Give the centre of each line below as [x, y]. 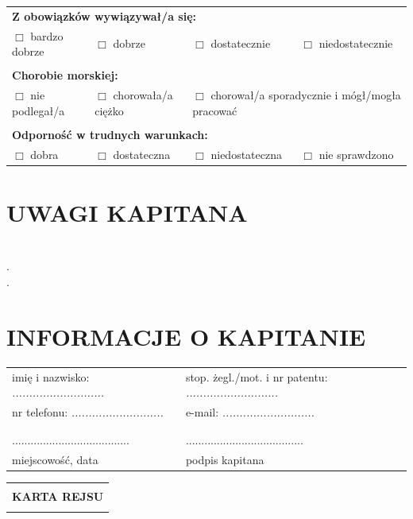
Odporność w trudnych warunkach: [110, 134]
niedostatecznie [356, 43]
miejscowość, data [55, 460]
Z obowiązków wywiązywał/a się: [104, 15]
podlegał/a [39, 110]
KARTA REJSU [58, 496]
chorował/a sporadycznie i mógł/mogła [306, 95]
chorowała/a [143, 95]
